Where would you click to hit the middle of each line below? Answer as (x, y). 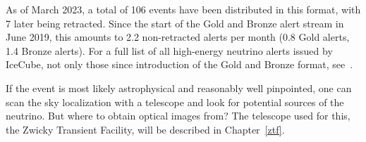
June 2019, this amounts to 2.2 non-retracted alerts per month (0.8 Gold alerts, (178, 37)
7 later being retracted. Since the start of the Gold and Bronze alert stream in (175, 23)
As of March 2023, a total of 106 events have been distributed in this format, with (183, 9)
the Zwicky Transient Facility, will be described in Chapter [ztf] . (145, 129)
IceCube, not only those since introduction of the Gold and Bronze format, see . (179, 64)
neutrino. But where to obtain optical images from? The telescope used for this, (178, 116)
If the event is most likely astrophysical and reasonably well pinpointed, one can (179, 88)
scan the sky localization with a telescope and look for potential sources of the (175, 102)
